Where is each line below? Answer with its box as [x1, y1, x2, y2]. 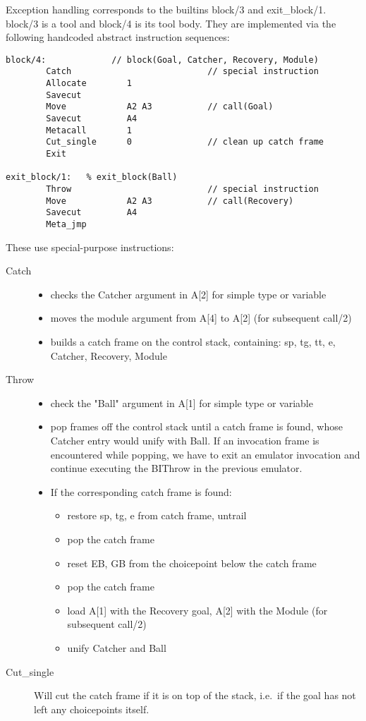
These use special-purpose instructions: [6, 239, 174, 254]
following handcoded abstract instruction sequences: [6, 30, 230, 44]
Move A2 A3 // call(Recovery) [46, 195, 294, 206]
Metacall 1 [46, 125, 132, 135]
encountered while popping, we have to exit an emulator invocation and [50, 447, 360, 461]
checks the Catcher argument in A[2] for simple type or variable [50, 286, 327, 301]
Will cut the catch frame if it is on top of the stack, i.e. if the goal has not [34, 688, 356, 703]
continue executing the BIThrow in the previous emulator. [50, 461, 303, 475]
